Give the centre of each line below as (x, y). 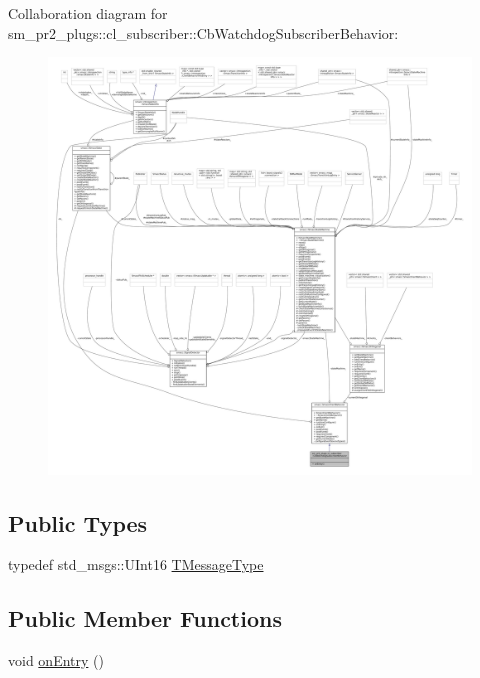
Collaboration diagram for (88, 13)
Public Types (78, 522)
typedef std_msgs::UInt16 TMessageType (136, 564)
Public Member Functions (145, 618)
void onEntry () (56, 660)
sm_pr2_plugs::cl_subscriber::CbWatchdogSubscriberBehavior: (203, 32)
